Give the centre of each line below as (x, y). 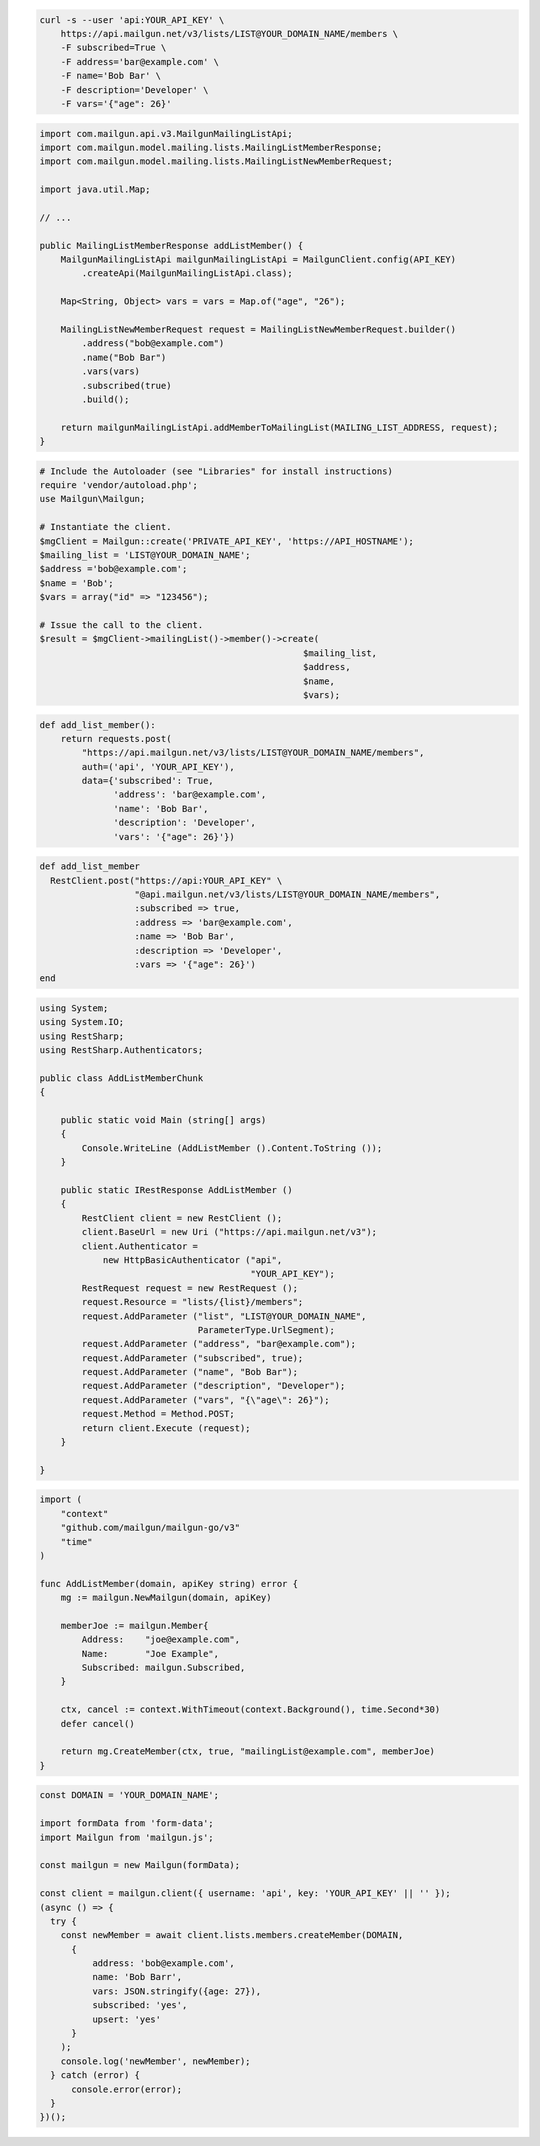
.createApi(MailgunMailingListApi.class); (187, 273)
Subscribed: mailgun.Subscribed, (163, 1668)
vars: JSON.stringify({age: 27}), (176, 1991)
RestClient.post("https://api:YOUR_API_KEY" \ (166, 880)
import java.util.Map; (95, 189)
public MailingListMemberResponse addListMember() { (171, 245)
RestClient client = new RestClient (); (182, 1218)
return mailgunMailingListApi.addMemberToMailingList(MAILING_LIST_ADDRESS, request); (279, 427)
